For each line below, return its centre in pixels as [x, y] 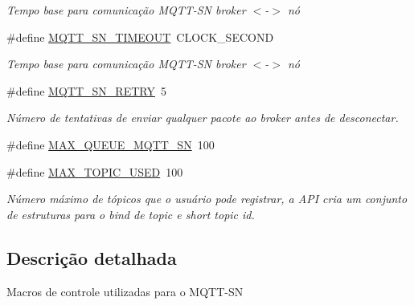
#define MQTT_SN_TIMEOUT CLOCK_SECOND [140, 37]
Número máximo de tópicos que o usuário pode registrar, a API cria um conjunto [207, 199]
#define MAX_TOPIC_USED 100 [95, 171]
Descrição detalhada [92, 257]
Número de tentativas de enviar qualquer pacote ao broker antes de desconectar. [203, 118]
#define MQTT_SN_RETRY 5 [86, 90]
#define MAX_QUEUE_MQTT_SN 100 [111, 144]
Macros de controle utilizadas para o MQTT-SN [125, 291]
